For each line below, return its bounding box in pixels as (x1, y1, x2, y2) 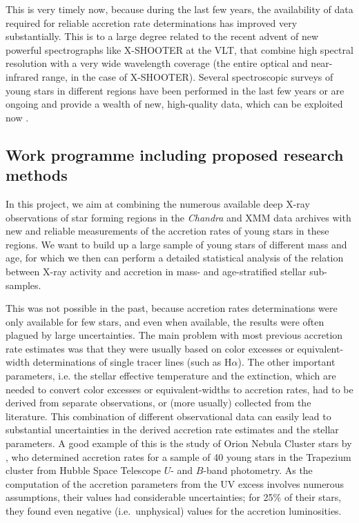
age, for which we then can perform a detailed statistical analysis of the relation (6, 250, 344, 265)
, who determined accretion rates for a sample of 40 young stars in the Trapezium (6, 449, 351, 464)
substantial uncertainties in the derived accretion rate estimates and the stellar (6, 422, 339, 437)
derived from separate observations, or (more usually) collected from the (6, 395, 311, 410)
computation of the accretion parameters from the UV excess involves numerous (6, 476, 345, 491)
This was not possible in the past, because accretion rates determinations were (6, 301, 338, 315)
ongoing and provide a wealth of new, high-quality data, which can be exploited (6, 97, 343, 111)
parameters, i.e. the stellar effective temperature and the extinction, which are (6, 368, 336, 383)
